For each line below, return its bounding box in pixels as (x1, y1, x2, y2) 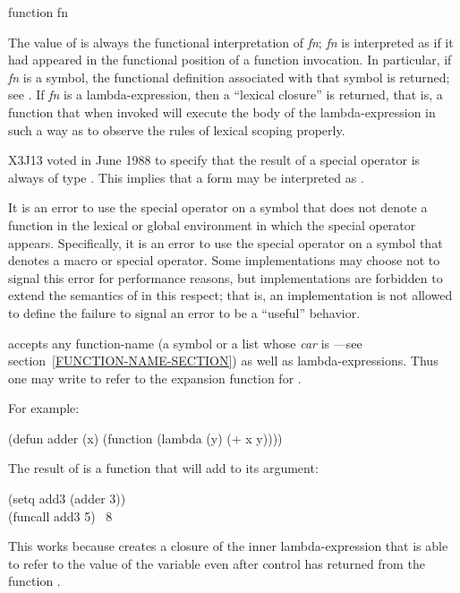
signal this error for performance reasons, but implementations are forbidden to (8, 268, 443, 287)
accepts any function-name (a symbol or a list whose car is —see (8, 333, 362, 352)
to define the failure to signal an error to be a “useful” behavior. (8, 303, 361, 322)
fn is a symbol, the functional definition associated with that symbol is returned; (8, 67, 450, 86)
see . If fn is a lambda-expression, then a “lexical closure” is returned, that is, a (8, 85, 443, 104)
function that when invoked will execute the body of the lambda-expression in (8, 102, 436, 121)
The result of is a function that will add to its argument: (8, 459, 319, 477)
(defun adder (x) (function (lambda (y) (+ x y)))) (8, 428, 283, 447)
